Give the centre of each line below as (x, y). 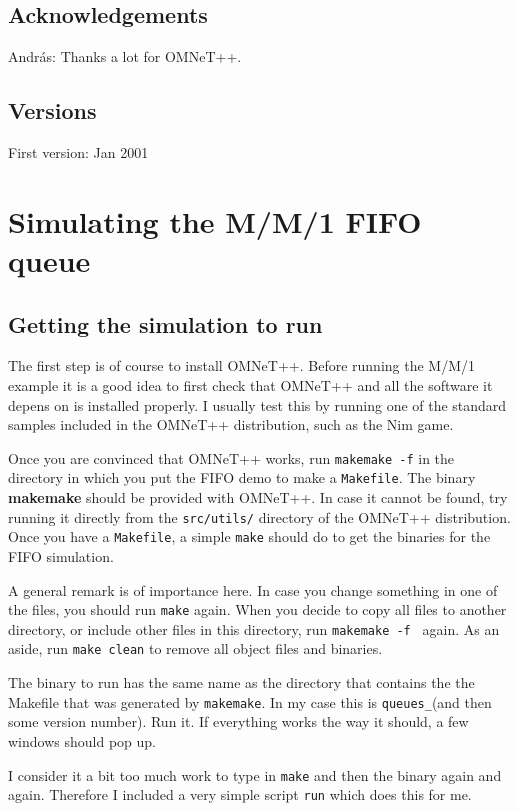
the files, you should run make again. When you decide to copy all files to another (257, 609)
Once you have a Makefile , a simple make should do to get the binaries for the (249, 536)
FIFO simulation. (61, 555)
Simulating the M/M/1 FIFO (215, 220)
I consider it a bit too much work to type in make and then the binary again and (255, 774)
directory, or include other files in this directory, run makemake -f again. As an (254, 628)
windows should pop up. (82, 740)
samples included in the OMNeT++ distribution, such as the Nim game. (231, 424)
